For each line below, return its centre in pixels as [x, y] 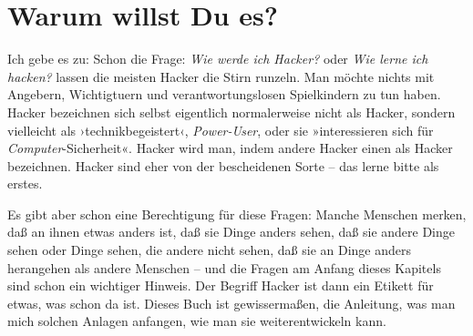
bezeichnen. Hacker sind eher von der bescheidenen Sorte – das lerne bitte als [223, 165]
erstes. [25, 183]
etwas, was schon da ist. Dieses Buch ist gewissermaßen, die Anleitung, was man [231, 303]
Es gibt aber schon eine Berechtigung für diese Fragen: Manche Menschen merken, [237, 214]
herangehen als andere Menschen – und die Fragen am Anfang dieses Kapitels [224, 267]
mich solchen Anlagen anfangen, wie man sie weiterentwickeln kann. [197, 321]
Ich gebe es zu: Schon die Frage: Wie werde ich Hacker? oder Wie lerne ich [218, 59]
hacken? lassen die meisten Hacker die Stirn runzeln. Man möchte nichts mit [221, 76]
